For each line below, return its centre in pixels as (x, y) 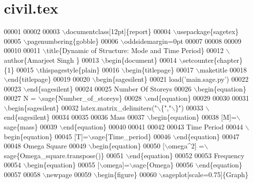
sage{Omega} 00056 (163, 165)
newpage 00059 (69, 174)
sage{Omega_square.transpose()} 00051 (64, 155)
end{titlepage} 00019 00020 (49, 79)
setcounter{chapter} (213, 60)
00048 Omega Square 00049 (45, 146)
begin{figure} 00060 (127, 174)
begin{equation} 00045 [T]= (46, 136)
